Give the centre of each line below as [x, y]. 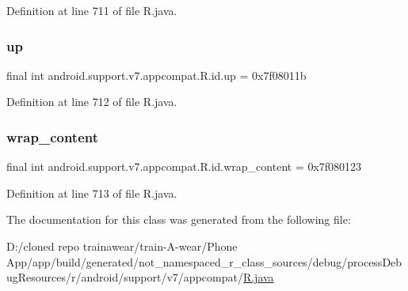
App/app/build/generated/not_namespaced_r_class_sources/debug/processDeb [204, 261]
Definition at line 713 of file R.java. [92, 193]
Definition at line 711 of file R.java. [92, 10]
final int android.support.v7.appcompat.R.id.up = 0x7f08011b [156, 75]
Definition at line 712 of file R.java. [92, 102]
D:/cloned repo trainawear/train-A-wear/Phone [122, 246]
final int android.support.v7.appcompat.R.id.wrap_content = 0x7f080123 [184, 166]
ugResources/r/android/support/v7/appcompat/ [125, 277]
